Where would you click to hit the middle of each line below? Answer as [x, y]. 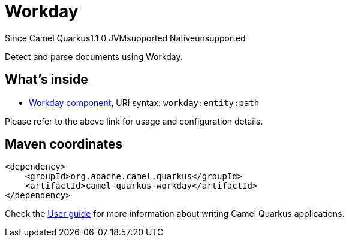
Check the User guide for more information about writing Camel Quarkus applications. [175, 214]
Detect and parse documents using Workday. [94, 56]
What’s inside [46, 80]
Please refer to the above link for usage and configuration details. [134, 121]
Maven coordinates [64, 144]
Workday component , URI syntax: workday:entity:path [144, 102]
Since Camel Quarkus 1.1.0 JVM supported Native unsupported [125, 38]
